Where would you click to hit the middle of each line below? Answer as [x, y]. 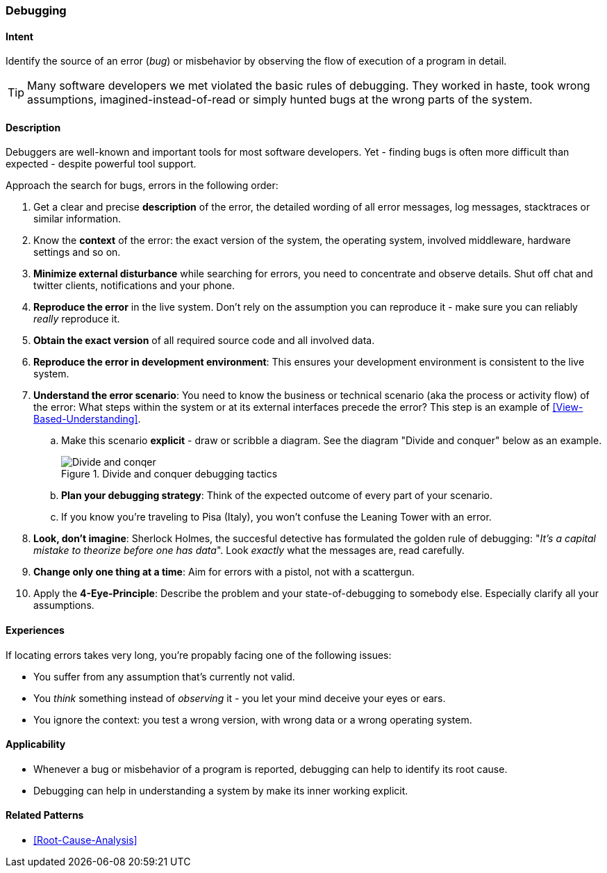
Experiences [35, 630]
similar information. [77, 219]
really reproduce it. [77, 319]
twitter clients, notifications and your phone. [134, 286]
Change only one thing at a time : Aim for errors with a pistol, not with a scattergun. [224, 572]
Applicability [36, 744]
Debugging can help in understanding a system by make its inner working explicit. [221, 790]
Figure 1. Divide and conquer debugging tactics [169, 474]
